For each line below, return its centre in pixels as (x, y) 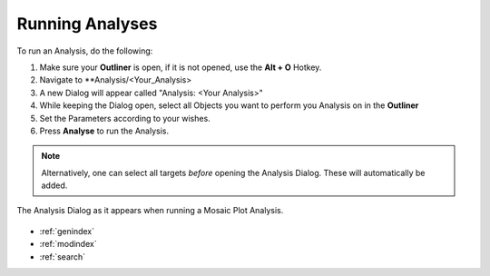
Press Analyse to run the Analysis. (104, 131)
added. (54, 185)
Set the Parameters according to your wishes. (125, 118)
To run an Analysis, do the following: (85, 51)
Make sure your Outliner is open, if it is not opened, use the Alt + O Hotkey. (181, 67)
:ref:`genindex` (67, 231)
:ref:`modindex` (68, 244)
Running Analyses (87, 24)
